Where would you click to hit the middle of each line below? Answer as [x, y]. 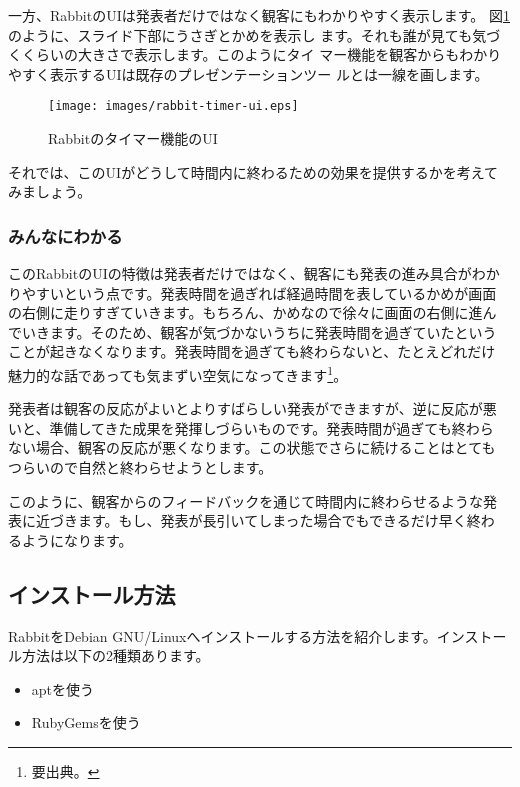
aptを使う [63, 688]
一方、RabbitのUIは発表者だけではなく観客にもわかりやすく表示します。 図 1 [259, 15]
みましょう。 [50, 191]
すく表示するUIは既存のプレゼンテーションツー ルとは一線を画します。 [255, 73]
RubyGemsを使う [86, 722]
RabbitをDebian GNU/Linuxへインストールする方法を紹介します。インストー [257, 635]
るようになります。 [70, 539]
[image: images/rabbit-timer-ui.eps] [173, 106]
